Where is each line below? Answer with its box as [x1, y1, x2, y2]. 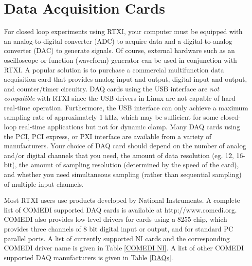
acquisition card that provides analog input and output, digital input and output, [4, 74, 247, 84]
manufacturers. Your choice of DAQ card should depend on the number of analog [4, 141, 246, 151]
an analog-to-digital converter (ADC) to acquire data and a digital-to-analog [4, 35, 233, 46]
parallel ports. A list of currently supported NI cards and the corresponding [4, 233, 230, 243]
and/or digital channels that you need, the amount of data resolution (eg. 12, [4, 150, 234, 160]
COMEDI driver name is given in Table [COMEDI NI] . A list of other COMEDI [4, 243, 244, 253]
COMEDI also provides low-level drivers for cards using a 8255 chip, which [4, 214, 227, 224]
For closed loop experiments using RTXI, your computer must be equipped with [4, 26, 243, 36]
